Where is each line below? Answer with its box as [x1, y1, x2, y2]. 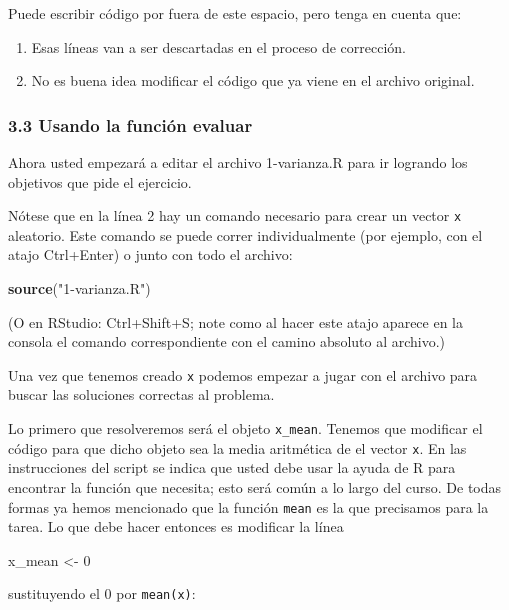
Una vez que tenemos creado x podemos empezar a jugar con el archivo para [8, 364, 478, 385]
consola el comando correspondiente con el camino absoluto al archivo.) [8, 331, 446, 352]
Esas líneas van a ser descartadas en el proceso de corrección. [31, 36, 406, 57]
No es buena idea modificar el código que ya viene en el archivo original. [31, 70, 475, 91]
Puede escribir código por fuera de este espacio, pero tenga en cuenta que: [8, 3, 462, 23]
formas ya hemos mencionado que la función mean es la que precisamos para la [8, 496, 489, 517]
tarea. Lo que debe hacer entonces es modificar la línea [8, 516, 344, 537]
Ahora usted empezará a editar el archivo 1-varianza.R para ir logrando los [8, 152, 468, 172]
